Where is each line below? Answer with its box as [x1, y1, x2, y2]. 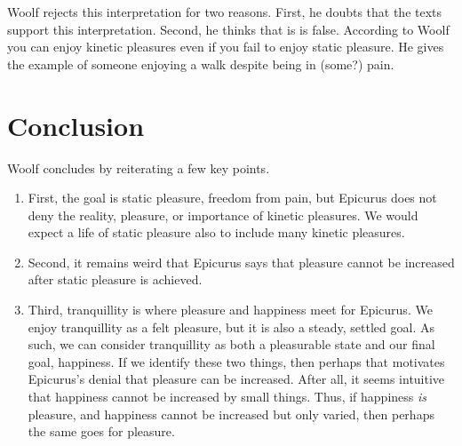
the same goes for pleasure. [28, 422, 175, 441]
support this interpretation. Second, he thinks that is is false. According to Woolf [7, 20, 450, 38]
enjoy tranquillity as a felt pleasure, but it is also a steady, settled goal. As [28, 317, 434, 336]
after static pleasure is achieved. [28, 270, 203, 289]
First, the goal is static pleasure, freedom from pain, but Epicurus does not [28, 188, 437, 207]
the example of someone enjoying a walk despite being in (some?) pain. [7, 54, 394, 73]
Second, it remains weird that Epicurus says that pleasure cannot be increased [28, 252, 455, 271]
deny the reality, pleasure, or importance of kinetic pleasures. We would [28, 205, 418, 224]
